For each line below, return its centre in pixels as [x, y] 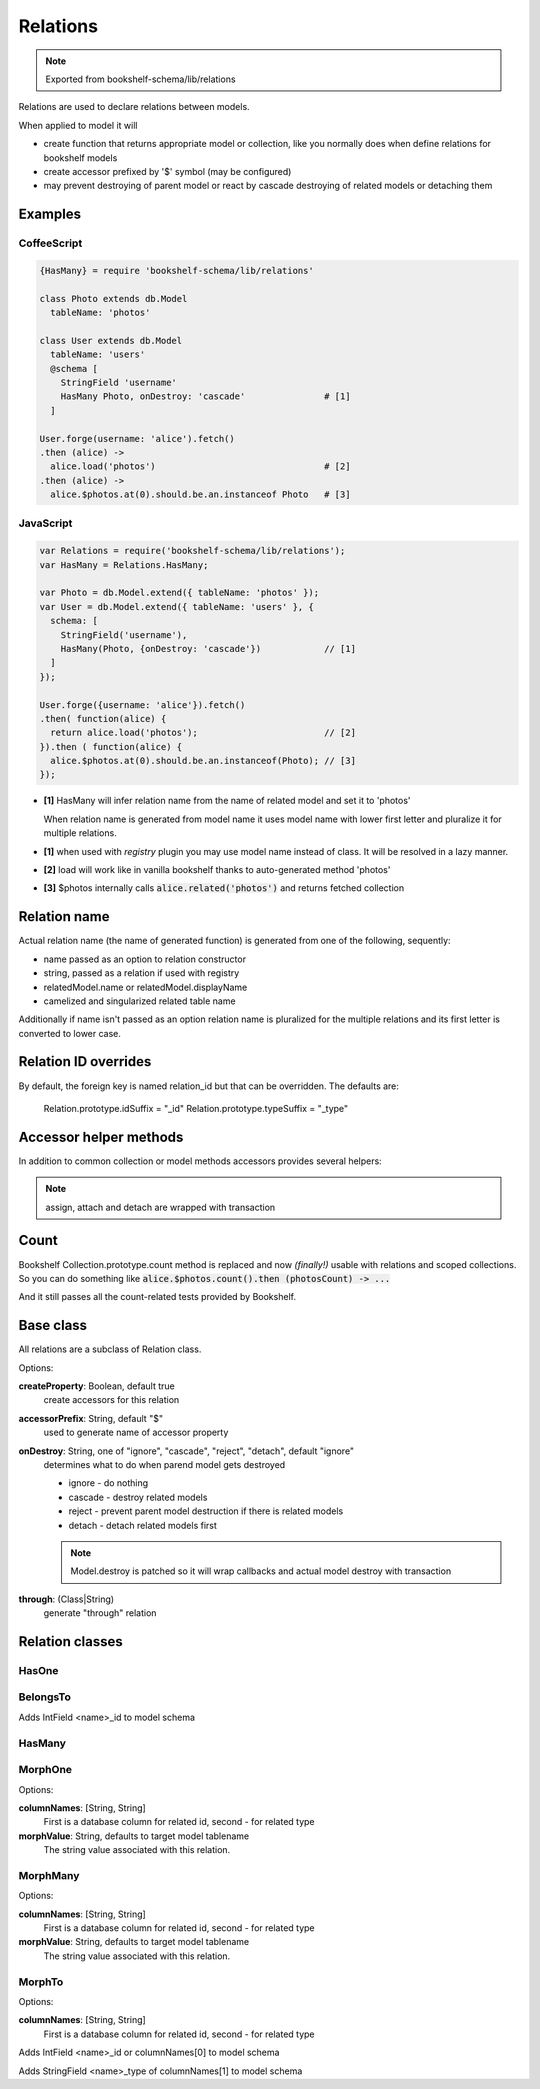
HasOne [38, 1670]
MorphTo [41, 1982]
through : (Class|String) [66, 1599]
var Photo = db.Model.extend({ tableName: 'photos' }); [179, 593]
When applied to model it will [78, 125]
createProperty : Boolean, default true [96, 1386]
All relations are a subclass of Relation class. [110, 1349]
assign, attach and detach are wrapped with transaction [160, 1207]
